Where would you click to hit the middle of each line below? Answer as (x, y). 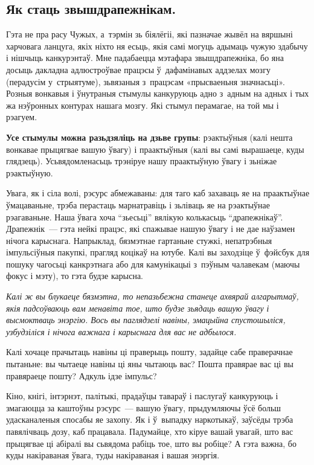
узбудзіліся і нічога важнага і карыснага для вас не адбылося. (121, 331)
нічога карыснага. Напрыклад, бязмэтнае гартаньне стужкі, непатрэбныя (139, 240)
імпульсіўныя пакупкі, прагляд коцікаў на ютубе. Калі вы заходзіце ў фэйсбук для (158, 252)
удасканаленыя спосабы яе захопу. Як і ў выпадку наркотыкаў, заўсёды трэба (150, 419)
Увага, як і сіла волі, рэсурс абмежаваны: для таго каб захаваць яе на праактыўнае (158, 193)
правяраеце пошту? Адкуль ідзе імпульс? (82, 375)
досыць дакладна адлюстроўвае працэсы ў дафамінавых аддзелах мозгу (138, 69)
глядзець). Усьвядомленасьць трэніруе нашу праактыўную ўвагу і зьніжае (142, 161)
